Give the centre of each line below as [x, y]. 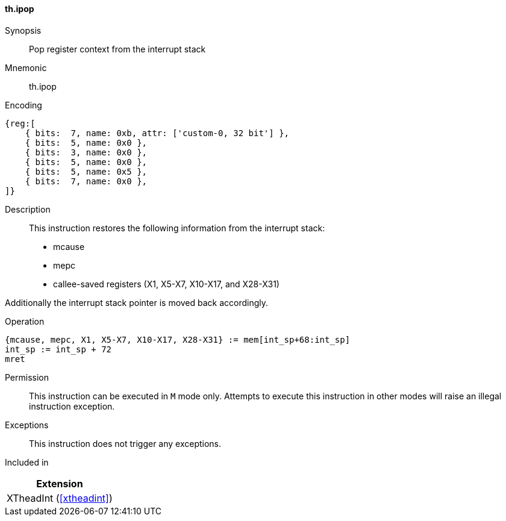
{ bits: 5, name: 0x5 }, [86, 171]
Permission [27, 377]
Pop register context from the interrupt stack [117, 49]
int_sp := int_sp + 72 [58, 349]
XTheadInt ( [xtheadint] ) [60, 498]
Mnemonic [26, 67]
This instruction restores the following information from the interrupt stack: [177, 228]
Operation [25, 321]
